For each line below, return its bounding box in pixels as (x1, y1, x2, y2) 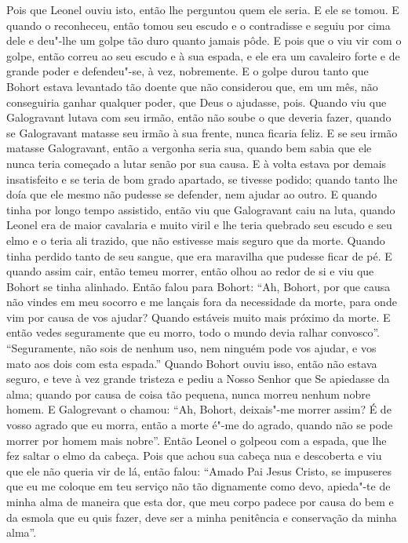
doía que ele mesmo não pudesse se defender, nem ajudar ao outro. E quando (6, 186, 377, 202)
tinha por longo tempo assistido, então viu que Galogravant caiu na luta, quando (6, 201, 395, 217)
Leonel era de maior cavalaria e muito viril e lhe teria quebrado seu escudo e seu (6, 217, 392, 233)
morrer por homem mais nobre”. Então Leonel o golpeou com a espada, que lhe (6, 432, 387, 448)
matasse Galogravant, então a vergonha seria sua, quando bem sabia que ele (6, 140, 372, 156)
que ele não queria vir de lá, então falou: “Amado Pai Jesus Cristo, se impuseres (6, 462, 392, 479)
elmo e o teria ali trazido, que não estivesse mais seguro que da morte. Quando (6, 231, 385, 248)
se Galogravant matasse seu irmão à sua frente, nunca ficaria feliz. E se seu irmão (6, 124, 398, 140)
